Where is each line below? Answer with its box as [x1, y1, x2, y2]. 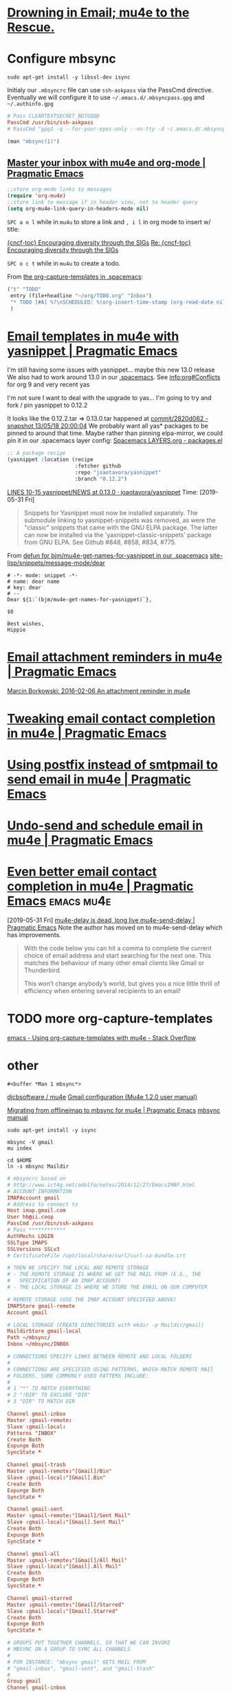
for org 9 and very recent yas [7, 381, 90, 389]
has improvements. [7, 931, 62, 939]
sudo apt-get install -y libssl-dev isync [7, 74, 131, 81]
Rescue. [7, 19, 55, 35]
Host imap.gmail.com [7, 1207, 67, 1214]
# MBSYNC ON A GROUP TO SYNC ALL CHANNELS [7, 1646, 131, 1653]
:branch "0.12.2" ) [74, 475, 128, 482]
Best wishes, [7, 620, 45, 627]
